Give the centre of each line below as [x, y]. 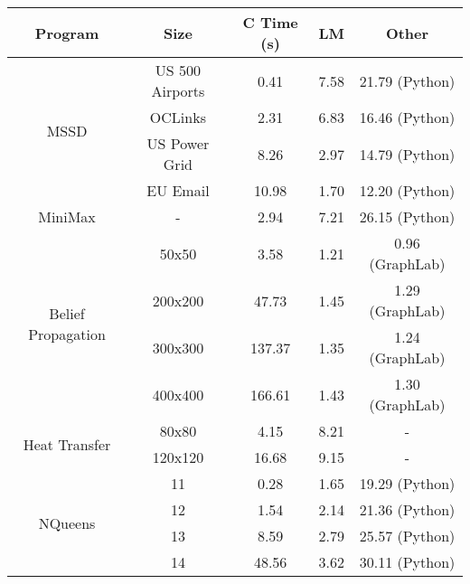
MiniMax [67, 217]
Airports [178, 91]
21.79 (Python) [407, 80]
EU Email [178, 190]
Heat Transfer [67, 444]
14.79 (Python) [407, 154]
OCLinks [178, 117]
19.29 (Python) [407, 483]
